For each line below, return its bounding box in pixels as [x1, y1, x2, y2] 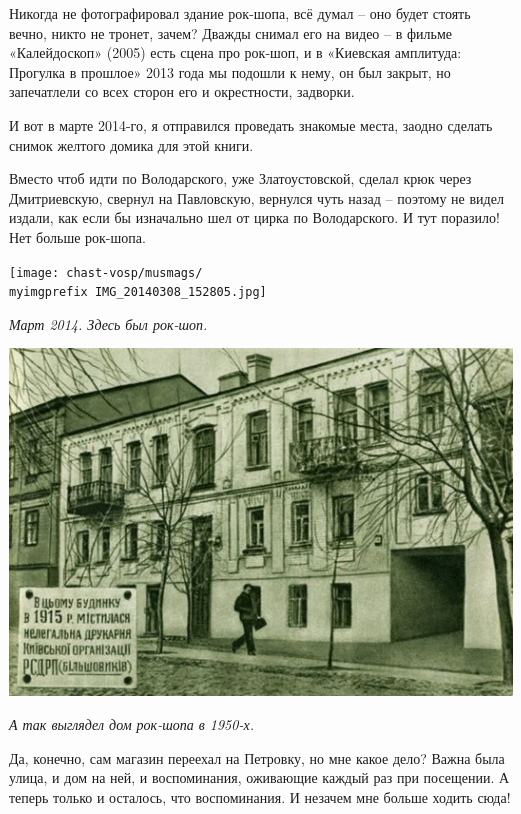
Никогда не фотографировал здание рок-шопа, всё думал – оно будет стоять [9, 3, 471, 23]
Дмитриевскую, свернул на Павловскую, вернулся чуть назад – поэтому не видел [9, 187, 504, 208]
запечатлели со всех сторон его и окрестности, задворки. [9, 81, 355, 102]
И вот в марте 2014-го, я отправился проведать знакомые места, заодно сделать [9, 114, 493, 135]
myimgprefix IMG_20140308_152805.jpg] [9, 285, 267, 300]
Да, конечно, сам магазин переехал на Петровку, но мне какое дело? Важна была [9, 747, 505, 768]
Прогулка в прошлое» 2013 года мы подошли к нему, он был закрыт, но [9, 61, 451, 82]
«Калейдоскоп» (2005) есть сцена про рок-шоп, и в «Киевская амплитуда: [9, 42, 462, 63]
